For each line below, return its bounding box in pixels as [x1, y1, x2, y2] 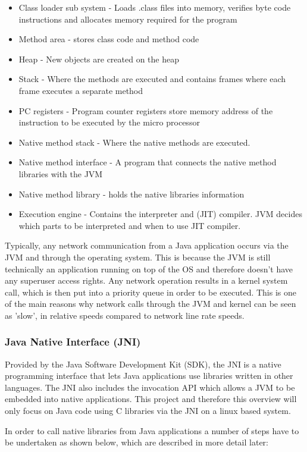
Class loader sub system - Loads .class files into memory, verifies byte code [18, 1, 291, 13]
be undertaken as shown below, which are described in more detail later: [5, 436, 268, 448]
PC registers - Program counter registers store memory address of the [18, 104, 273, 117]
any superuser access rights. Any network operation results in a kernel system [5, 274, 288, 287]
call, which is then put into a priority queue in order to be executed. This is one [5, 285, 296, 298]
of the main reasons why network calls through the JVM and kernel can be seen [5, 297, 296, 310]
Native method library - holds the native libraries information [18, 187, 245, 200]
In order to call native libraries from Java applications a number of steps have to [5, 424, 299, 437]
